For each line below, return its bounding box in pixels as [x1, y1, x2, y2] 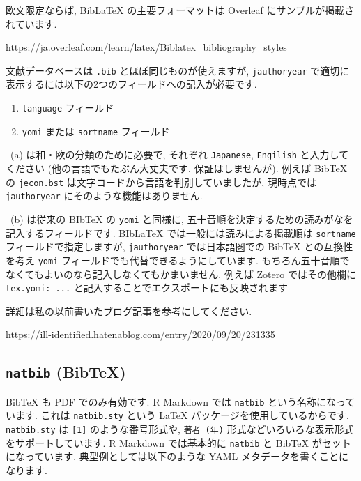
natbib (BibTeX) [6, 361, 126, 383]
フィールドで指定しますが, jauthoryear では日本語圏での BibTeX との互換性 [6, 239, 353, 254]
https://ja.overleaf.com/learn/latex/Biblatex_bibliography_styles [6, 40, 287, 54]
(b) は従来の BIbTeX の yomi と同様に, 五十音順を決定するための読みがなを [10, 211, 353, 226]
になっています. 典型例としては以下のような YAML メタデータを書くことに [6, 449, 348, 464]
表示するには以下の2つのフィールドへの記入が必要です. [6, 77, 257, 91]
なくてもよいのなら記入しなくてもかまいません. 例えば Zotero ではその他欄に [6, 266, 356, 281]
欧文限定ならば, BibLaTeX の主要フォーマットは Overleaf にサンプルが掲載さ [6, 3, 355, 17]
